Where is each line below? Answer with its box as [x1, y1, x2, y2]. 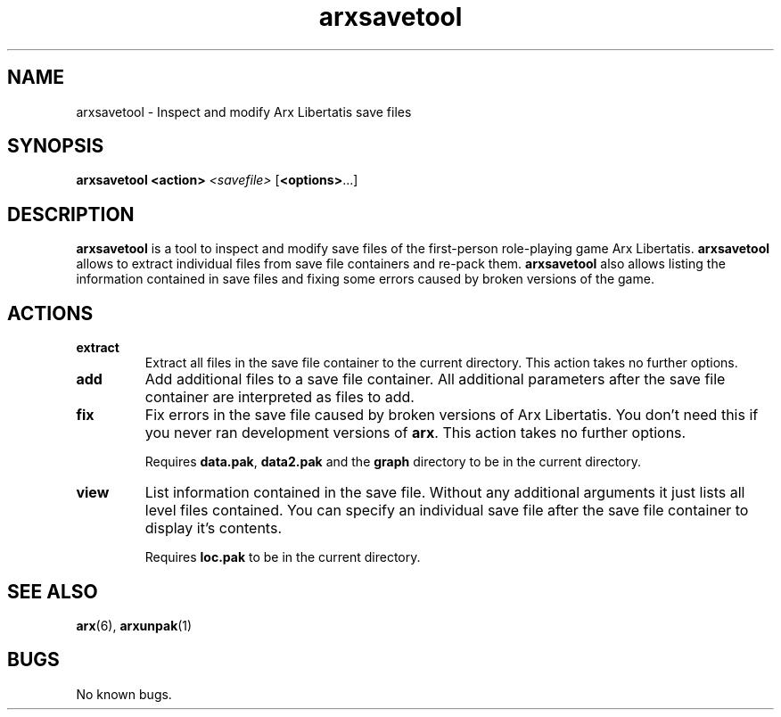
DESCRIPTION [7, 202, 135, 226]
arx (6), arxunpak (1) [76, 617, 193, 633]
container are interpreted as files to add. [144, 388, 415, 407]
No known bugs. [76, 686, 172, 702]
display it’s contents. [144, 519, 282, 538]
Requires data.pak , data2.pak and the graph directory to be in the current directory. [144, 454, 642, 470]
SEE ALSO [7, 580, 98, 603]
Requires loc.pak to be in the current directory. [144, 549, 421, 565]
